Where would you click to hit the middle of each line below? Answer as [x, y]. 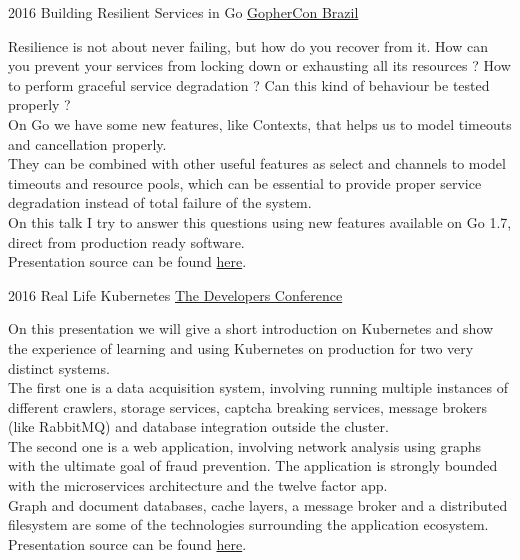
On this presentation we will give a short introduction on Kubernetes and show [251, 328]
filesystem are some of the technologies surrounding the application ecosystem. [248, 524]
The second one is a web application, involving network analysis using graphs [245, 445]
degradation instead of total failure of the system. [160, 202]
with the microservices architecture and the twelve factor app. [198, 485]
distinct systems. [59, 367]
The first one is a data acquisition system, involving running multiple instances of [258, 387]
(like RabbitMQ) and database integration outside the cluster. [198, 426]
